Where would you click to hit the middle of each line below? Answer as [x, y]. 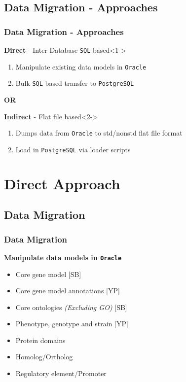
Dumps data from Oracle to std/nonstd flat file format [99, 133]
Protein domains [40, 340]
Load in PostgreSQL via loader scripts [73, 149]
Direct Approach [62, 183]
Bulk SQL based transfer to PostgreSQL [75, 83]
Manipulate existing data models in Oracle [81, 66]
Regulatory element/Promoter [61, 373]
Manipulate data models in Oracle [63, 257]
